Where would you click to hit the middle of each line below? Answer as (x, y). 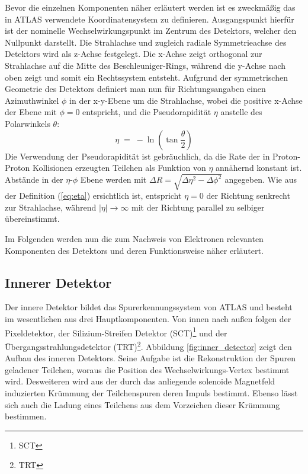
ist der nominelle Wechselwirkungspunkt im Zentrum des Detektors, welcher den (151, 31)
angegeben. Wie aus (261, 179)
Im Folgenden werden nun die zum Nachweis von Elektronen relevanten (134, 239)
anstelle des (241, 112)
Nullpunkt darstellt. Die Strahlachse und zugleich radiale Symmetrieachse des (146, 42)
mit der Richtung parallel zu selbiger (198, 207)
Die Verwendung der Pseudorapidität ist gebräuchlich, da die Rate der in (137, 156)
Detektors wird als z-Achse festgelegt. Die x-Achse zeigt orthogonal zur (134, 54)
